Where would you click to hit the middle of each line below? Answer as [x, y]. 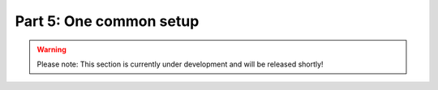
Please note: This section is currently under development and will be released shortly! [180, 64]
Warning [52, 49]
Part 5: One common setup [107, 21]
